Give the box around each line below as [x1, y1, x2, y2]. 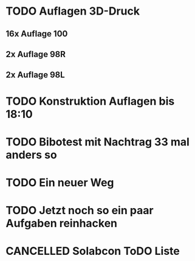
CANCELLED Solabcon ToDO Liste [5, 245, 180, 258]
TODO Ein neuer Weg [5, 175, 114, 189]
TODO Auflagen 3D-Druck [5, 4, 140, 18]
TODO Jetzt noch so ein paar [5, 204, 154, 217]
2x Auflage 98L [5, 70, 65, 80]
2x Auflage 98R [5, 49, 66, 59]
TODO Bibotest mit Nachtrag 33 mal [5, 135, 190, 148]
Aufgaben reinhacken [5, 217, 118, 231]
